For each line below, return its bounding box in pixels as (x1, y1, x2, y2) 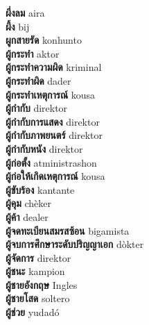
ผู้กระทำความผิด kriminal (6, 60, 102, 74)
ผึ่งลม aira (6, 6, 45, 19)
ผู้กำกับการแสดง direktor (6, 114, 100, 128)
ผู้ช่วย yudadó (6, 305, 60, 319)
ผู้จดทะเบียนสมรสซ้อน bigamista (6, 223, 130, 237)
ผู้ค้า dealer (6, 209, 49, 224)
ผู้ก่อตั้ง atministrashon (6, 155, 97, 169)
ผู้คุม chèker (6, 196, 52, 210)
